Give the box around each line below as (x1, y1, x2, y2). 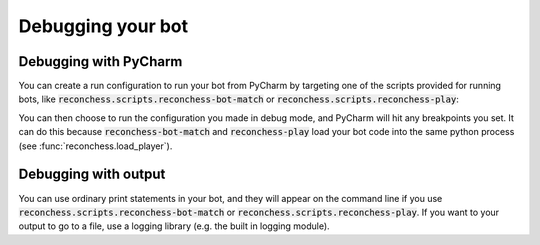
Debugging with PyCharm (18, 53, 183, 70)
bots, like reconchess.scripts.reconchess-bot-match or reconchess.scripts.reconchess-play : (18, 93, 459, 105)
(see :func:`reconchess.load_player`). (18, 140, 173, 152)
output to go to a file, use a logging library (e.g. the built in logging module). (18, 220, 330, 232)
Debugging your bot (18, 15, 189, 37)
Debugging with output (18, 166, 166, 183)
